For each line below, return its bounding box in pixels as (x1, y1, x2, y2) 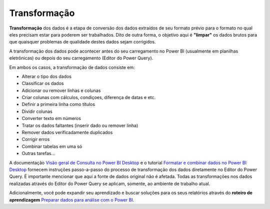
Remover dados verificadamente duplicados (21, 129, 113, 135)
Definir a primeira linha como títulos (21, 101, 95, 107)
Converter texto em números (21, 115, 81, 121)
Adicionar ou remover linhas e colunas (21, 87, 101, 93)
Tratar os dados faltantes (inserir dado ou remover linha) (21, 122, 138, 128)
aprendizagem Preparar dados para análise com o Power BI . (9, 196, 134, 202)
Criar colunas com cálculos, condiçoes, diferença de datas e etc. (21, 94, 156, 100)
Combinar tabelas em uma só (21, 143, 82, 149)
